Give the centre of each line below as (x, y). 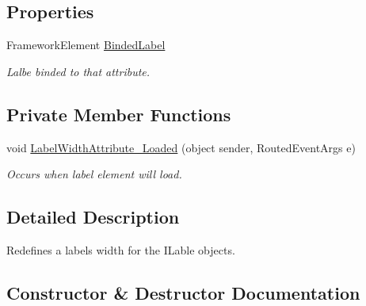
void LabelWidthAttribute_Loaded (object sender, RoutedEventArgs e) (181, 147)
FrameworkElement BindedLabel (86, 45)
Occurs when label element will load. (94, 174)
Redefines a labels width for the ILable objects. (121, 249)
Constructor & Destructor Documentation (183, 292)
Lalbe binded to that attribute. (78, 71)
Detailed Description (93, 217)
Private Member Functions (119, 114)
